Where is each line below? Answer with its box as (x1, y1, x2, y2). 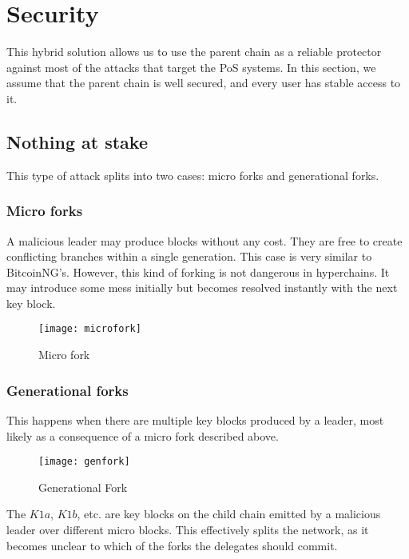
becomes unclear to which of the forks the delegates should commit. (6, 537, 338, 553)
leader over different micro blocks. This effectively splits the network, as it (6, 521, 369, 537)
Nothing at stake (6, 129, 148, 154)
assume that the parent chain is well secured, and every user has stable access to (6, 74, 401, 91)
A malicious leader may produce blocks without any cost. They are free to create (6, 232, 403, 249)
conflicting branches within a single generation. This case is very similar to (6, 248, 372, 265)
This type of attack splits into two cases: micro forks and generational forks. (6, 166, 379, 183)
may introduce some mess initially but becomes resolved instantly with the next (6, 279, 398, 296)
